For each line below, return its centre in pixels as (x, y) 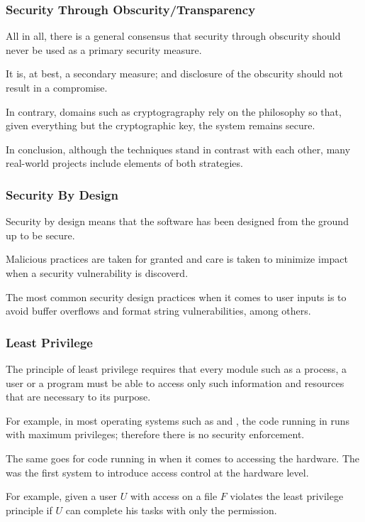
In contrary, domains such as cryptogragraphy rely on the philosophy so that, (174, 111)
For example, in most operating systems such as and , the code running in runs (178, 420)
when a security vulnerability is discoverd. (97, 272)
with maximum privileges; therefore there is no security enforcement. (155, 434)
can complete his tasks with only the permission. (171, 510)
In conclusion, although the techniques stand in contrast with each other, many (178, 149)
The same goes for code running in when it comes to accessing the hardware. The (183, 458)
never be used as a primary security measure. (104, 49)
